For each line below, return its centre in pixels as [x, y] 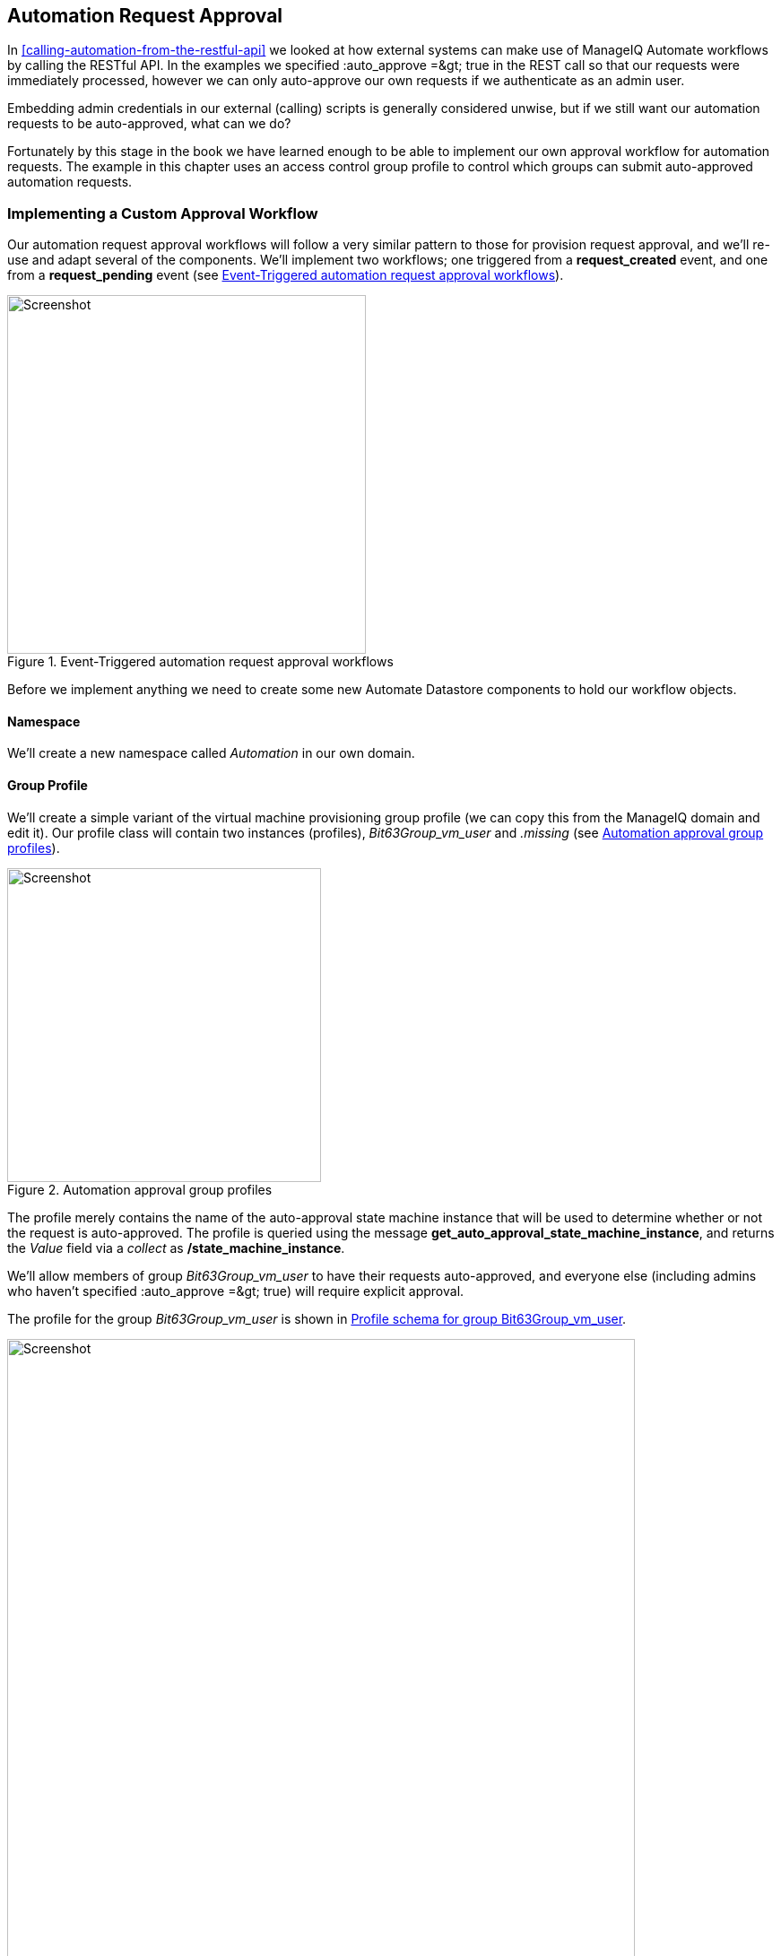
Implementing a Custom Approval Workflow [163, 213]
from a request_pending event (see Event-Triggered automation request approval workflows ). [286, 275]
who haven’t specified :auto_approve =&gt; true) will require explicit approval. [236, 1291]
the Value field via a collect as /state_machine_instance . [176, 1247]
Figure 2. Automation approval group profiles [140, 1189]
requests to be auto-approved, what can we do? [149, 124]
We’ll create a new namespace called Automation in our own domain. [211, 753]
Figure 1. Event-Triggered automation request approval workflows [200, 662]
